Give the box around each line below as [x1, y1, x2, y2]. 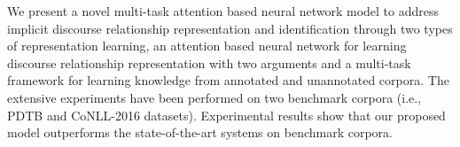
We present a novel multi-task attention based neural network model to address [7, 2, 440, 19]
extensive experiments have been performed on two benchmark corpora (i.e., [7, 88, 422, 106]
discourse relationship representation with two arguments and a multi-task [7, 53, 411, 72]
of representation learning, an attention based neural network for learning [7, 36, 407, 55]
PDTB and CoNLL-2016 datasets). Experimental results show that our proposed [7, 105, 446, 124]
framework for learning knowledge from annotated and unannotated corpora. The [7, 71, 449, 89]
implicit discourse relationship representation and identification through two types [7, 19, 453, 37]
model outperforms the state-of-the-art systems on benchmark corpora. [7, 123, 393, 142]
